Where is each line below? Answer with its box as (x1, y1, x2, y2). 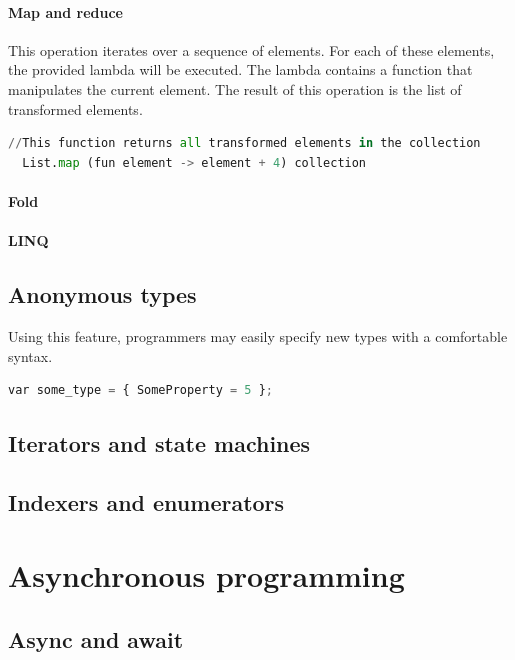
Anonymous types (8, 279, 197, 310)
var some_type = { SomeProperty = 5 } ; (8, 383, 273, 398)
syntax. (8, 345, 53, 366)
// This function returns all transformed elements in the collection (8, 136, 481, 151)
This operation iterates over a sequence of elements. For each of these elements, (8, 39, 495, 60)
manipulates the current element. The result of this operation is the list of (8, 78, 462, 99)
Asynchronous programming (8, 555, 405, 596)
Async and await (8, 624, 184, 655)
